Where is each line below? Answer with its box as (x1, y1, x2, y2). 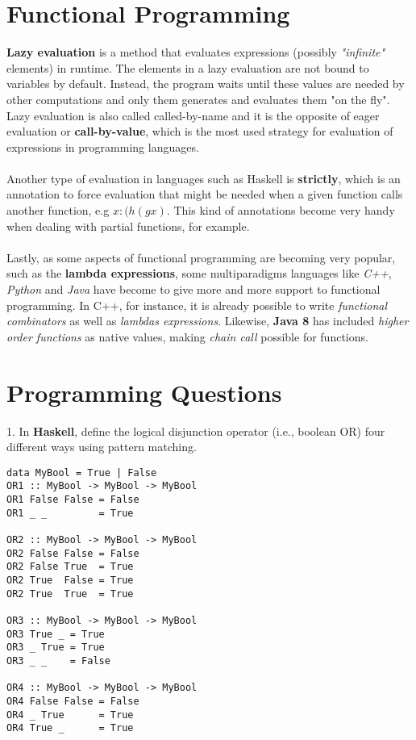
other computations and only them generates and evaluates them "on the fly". (6, 90, 390, 107)
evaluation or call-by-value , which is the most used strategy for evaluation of (6, 123, 393, 140)
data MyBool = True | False (6, 466, 157, 479)
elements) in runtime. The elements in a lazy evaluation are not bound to (6, 59, 369, 76)
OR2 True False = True (6, 574, 134, 586)
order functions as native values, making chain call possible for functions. (6, 328, 368, 345)
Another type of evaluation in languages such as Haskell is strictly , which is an (6, 169, 401, 186)
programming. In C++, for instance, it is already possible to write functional (6, 296, 388, 313)
